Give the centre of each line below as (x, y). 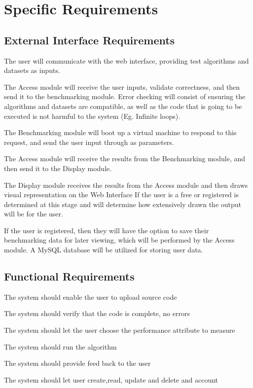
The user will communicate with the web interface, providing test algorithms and (126, 60)
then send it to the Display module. (58, 168)
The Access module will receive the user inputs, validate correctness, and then (122, 87)
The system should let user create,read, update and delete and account (111, 379)
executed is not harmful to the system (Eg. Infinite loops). (92, 116)
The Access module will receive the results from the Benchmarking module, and (125, 159)
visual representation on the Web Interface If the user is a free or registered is (121, 194)
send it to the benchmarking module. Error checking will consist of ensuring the (125, 96)
